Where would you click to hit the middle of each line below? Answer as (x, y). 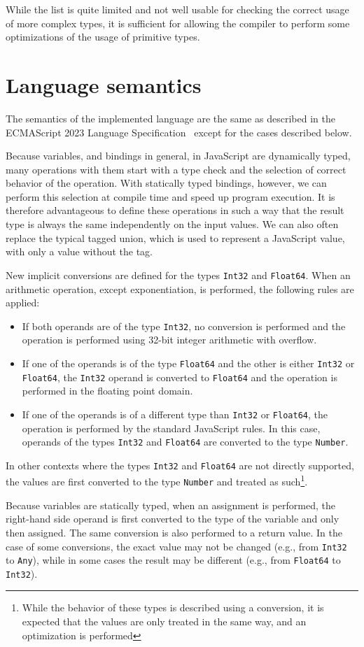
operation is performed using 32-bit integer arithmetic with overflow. (169, 340)
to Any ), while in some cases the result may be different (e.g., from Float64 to (173, 560)
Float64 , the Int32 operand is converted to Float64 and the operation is (180, 377)
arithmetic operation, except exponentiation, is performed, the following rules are (180, 289)
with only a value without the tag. (79, 251)
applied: (23, 303)
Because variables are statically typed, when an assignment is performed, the (170, 505)
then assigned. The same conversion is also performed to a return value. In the (174, 532)
